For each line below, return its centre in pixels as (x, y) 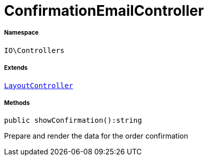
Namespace (21, 33)
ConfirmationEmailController (104, 11)
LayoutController (39, 85)
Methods (17, 103)
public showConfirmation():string (73, 121)
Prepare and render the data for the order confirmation (96, 136)
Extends (16, 68)
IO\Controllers (34, 50)
